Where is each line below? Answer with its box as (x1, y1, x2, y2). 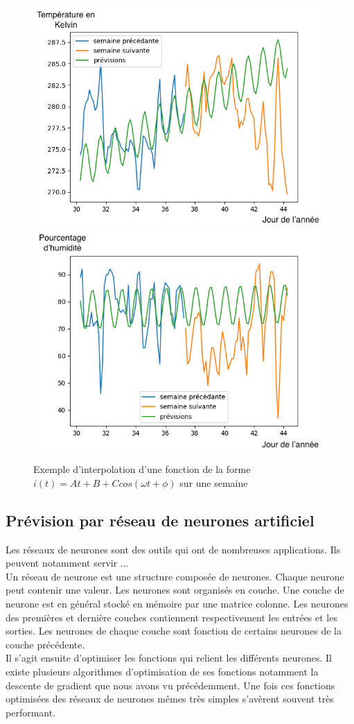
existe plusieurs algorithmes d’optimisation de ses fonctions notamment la (6, 664, 319, 678)
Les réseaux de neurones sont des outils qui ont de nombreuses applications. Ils (6, 542, 341, 556)
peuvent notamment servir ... (6, 555, 129, 570)
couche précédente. (6, 637, 85, 651)
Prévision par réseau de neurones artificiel (6, 509, 315, 531)
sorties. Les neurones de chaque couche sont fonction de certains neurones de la (6, 623, 342, 638)
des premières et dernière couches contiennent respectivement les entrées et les (6, 610, 337, 624)
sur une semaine (179, 475, 248, 490)
